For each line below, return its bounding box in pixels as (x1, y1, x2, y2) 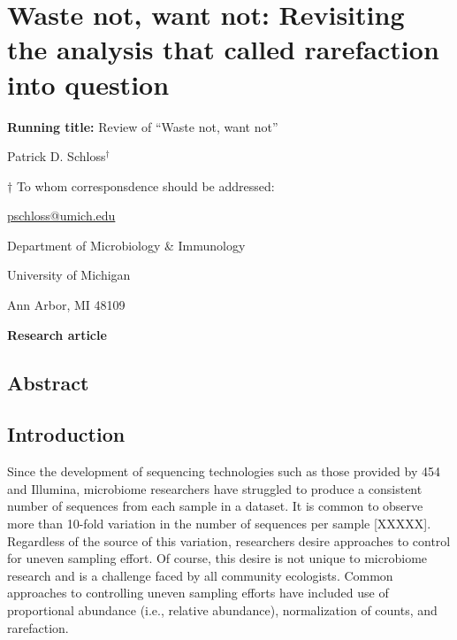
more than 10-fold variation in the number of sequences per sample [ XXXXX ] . (7, 514, 431, 533)
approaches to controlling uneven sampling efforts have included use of (7, 583, 389, 602)
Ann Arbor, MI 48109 (7, 296, 126, 314)
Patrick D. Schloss (7, 147, 106, 166)
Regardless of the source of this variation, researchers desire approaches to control (7, 531, 451, 550)
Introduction (7, 420, 126, 448)
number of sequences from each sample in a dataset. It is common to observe (7, 497, 423, 515)
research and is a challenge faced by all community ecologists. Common (7, 566, 393, 584)
